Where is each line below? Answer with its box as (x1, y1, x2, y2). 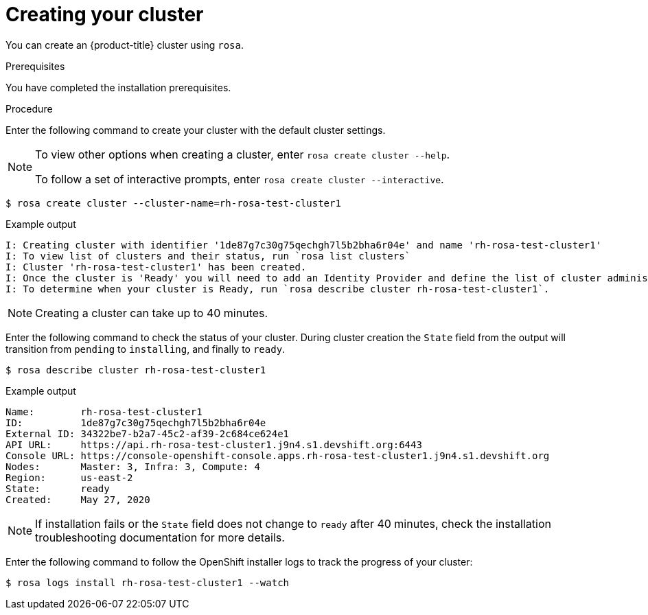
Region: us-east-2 (5, 472, 133, 483)
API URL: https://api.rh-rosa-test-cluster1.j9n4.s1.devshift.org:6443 (5, 439, 422, 450)
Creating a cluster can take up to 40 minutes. (35, 305, 268, 320)
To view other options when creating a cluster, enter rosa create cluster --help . (35, 147, 450, 161)
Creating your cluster (5, 3, 204, 26)
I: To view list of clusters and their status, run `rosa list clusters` (5, 250, 411, 262)
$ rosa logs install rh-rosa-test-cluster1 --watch (5, 577, 290, 588)
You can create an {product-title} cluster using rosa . (5, 38, 244, 51)
